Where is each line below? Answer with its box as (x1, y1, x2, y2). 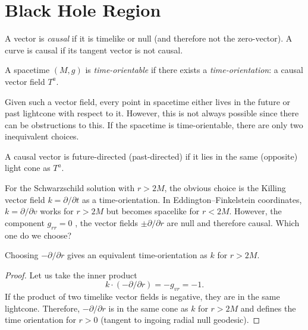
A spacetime (5, 64, 50, 76)
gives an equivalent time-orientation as (67, 249, 208, 261)
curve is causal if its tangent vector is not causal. (5, 43, 183, 56)
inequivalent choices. (5, 130, 79, 142)
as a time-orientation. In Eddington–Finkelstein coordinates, (81, 193, 302, 205)
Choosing (5, 249, 39, 261)
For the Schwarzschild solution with (5, 182, 135, 194)
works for (40, 205, 74, 217)
